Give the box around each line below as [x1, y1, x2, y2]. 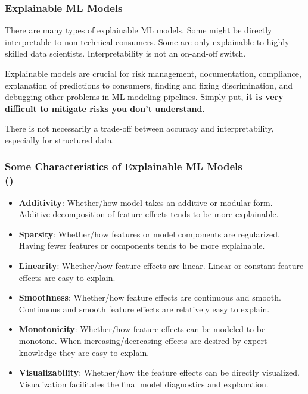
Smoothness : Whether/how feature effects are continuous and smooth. [18, 291, 281, 304]
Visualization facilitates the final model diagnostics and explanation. [18, 377, 269, 390]
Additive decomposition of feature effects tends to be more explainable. [18, 208, 279, 220]
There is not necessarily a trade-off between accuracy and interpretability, [5, 122, 274, 135]
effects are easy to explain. [18, 271, 116, 283]
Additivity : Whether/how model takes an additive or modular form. [18, 196, 273, 208]
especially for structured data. [5, 133, 114, 146]
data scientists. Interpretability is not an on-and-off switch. [30, 47, 246, 60]
